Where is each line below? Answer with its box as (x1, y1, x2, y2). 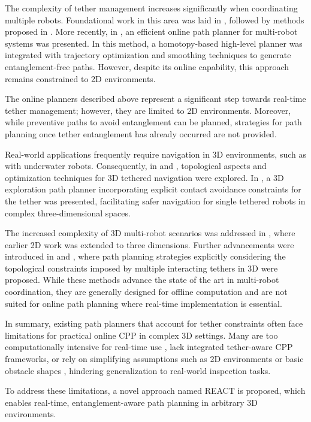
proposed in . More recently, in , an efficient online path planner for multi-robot (5, 25, 298, 38)
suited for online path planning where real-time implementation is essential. (5, 297, 282, 309)
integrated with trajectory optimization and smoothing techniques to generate (5, 49, 291, 61)
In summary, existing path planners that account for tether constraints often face (5, 317, 303, 330)
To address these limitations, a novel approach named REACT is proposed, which (5, 384, 306, 397)
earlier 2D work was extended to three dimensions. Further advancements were (5, 238, 294, 251)
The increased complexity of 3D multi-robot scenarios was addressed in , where (5, 227, 295, 239)
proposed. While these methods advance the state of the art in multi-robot (5, 273, 279, 286)
